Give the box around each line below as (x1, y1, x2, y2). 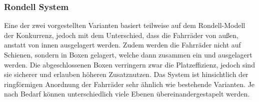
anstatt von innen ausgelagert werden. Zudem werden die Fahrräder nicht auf (4, 39, 241, 50)
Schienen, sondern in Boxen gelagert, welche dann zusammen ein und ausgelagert (4, 49, 252, 59)
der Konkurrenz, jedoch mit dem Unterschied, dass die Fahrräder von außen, (4, 29, 238, 40)
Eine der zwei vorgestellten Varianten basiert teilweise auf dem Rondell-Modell (4, 20, 245, 30)
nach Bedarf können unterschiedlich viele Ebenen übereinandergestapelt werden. (4, 88, 250, 99)
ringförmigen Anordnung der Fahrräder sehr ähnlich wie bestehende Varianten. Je (4, 78, 255, 89)
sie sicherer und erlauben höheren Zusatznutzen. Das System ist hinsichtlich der (4, 69, 248, 79)
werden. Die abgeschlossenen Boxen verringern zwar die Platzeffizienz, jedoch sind (4, 59, 255, 69)
